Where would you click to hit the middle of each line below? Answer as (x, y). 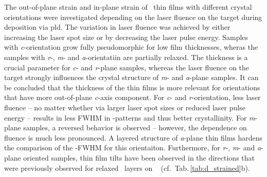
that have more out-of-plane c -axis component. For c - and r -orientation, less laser (132, 97)
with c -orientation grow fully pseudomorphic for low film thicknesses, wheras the (131, 47)
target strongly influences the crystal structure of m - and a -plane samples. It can (131, 77)
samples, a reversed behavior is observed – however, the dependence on (135, 127)
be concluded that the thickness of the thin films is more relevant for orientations (132, 87)
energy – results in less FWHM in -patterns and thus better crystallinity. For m (130, 117)
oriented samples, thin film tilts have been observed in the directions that (139, 157)
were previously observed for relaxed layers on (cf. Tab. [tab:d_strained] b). (127, 168)
